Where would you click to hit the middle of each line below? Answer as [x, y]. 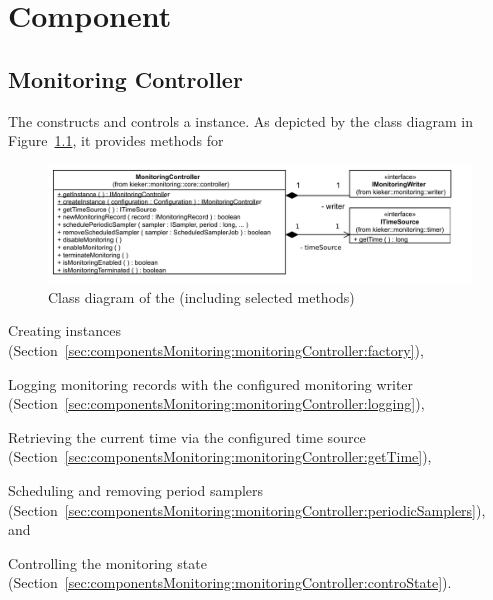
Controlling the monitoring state [107, 562]
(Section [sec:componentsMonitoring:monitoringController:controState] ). [230, 582]
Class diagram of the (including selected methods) [201, 296]
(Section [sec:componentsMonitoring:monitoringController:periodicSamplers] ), [247, 509]
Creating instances [64, 330]
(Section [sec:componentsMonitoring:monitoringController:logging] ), [216, 403]
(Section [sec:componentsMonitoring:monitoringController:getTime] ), [220, 456]
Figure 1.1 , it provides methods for [116, 140]
